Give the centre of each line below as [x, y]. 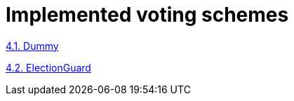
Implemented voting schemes [147, 15]
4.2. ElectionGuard [48, 67]
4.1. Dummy [32, 46]
